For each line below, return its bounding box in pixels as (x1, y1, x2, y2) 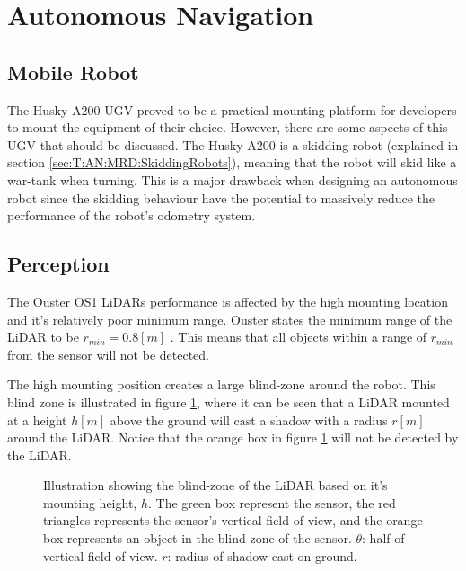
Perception (7, 250, 110, 278)
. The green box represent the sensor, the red (147, 493, 396, 512)
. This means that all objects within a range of (170, 327, 427, 346)
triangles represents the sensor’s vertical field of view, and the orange (43, 511, 423, 530)
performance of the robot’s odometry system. (7, 206, 256, 225)
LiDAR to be (7, 327, 79, 346)
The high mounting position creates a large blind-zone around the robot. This (7, 375, 435, 394)
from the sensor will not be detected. (7, 344, 209, 363)
